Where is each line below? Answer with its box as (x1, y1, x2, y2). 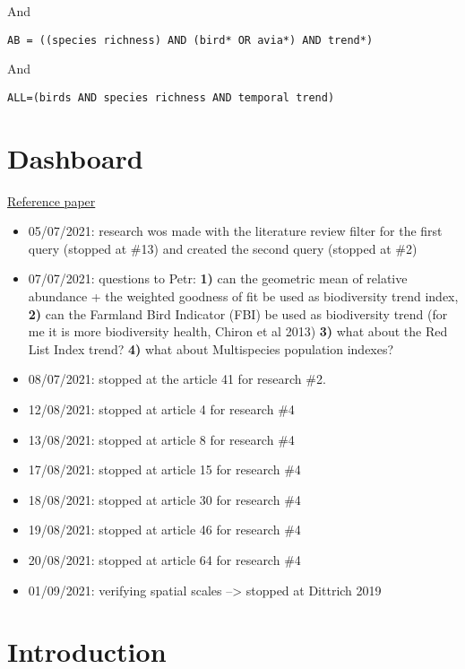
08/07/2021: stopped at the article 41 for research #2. (28, 369, 326, 388)
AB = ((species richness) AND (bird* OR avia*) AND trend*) (7, 33, 374, 47)
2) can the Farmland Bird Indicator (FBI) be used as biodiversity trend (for (28, 304, 448, 323)
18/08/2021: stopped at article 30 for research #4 (28, 490, 301, 508)
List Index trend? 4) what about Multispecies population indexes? (28, 339, 394, 358)
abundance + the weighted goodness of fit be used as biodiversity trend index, (28, 287, 459, 305)
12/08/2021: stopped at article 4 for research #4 (28, 399, 295, 418)
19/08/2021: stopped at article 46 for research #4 (28, 520, 301, 539)
